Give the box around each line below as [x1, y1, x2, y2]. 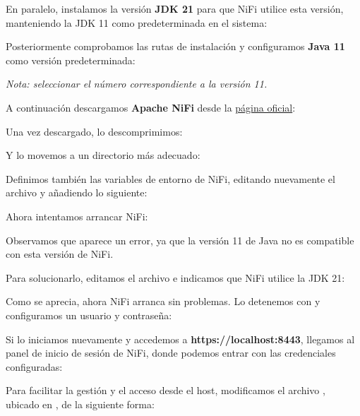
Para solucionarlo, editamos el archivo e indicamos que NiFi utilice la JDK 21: [6, 270, 345, 285]
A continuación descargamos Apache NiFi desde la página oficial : [6, 100, 296, 114]
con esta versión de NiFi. [6, 246, 114, 261]
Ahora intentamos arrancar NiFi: [6, 208, 148, 223]
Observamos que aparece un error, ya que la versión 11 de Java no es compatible [6, 232, 354, 247]
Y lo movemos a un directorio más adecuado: [6, 148, 200, 162]
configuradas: [6, 359, 63, 374]
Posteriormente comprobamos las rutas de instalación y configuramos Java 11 [6, 39, 345, 54]
